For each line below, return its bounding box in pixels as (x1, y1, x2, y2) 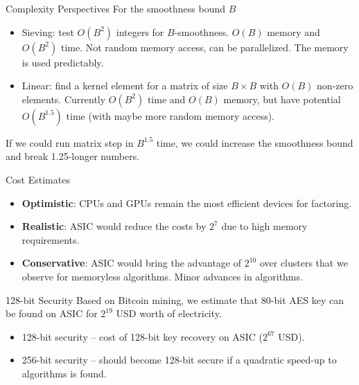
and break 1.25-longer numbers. (6, 149, 140, 163)
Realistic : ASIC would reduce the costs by (21, 219, 207, 233)
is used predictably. (21, 55, 104, 69)
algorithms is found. (21, 366, 107, 380)
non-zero (317, 78, 353, 93)
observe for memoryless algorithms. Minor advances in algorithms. (21, 269, 303, 283)
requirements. (21, 232, 80, 247)
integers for (116, 24, 164, 39)
